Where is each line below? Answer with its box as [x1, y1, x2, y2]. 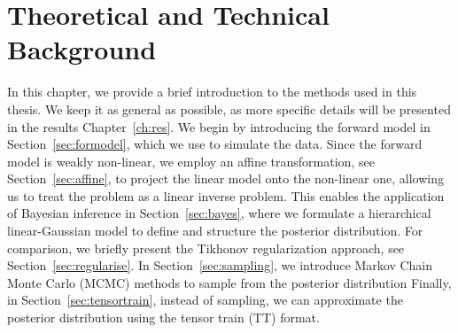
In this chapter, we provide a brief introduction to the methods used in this [7, 82, 417, 101]
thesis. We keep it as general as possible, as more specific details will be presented [7, 99, 451, 118]
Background [7, 31, 157, 67]
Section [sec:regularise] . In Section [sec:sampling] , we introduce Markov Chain [7, 256, 433, 275]
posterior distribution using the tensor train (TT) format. [7, 308, 320, 327]
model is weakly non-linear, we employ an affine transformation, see [7, 151, 375, 170]
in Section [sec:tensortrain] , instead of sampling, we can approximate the [7, 290, 403, 309]
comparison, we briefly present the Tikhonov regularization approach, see [7, 238, 405, 257]
